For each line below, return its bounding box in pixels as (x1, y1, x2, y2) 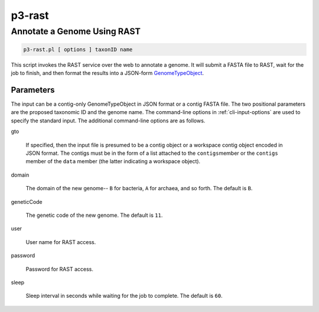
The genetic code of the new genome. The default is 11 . (25, 212, 163, 219)
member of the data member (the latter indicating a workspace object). (25, 158, 201, 165)
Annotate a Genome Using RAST (11, 26, 141, 37)
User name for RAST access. (25, 238, 96, 245)
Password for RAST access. (25, 265, 94, 272)
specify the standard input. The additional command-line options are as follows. (11, 117, 206, 124)
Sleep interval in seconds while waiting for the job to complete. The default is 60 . (25, 292, 223, 300)
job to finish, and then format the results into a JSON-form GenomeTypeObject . (11, 70, 204, 77)
